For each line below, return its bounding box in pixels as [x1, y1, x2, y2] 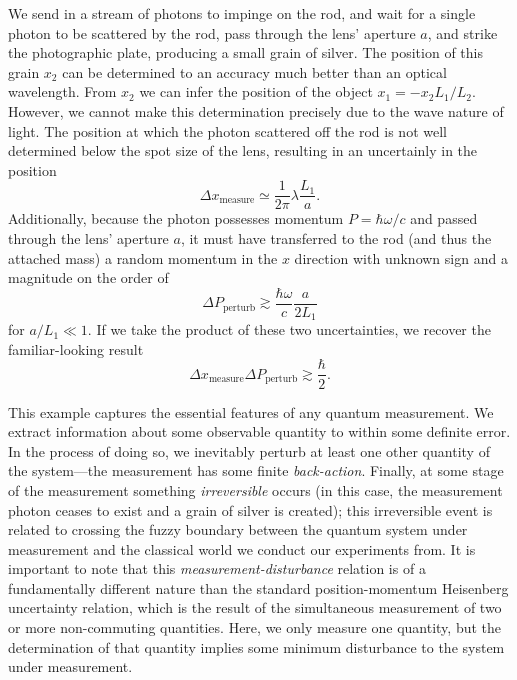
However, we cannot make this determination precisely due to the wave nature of [8, 100, 504, 121]
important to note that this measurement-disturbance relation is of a [8, 558, 426, 579]
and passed [410, 208, 478, 229]
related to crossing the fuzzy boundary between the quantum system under [8, 519, 468, 540]
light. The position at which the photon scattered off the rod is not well [8, 120, 447, 141]
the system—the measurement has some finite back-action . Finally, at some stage [8, 460, 504, 481]
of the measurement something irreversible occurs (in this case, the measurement [8, 479, 503, 500]
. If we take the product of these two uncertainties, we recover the [87, 319, 491, 340]
